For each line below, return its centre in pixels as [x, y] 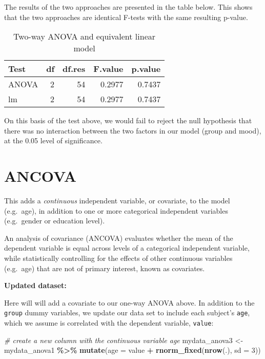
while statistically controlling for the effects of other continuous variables [118, 258]
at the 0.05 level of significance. [53, 140]
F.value [108, 69]
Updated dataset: [35, 285]
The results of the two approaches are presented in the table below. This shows [128, 7]
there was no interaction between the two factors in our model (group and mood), [133, 130]
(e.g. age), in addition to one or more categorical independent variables [116, 210]
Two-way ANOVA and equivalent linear [85, 36]
